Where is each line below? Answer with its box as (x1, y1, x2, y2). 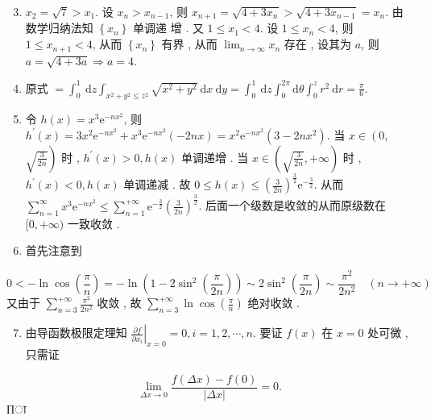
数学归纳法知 (25, 19, 93, 36)
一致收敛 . (67, 214, 120, 231)
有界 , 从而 (161, 35, 217, 52)
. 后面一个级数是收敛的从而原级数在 (198, 197, 386, 214)
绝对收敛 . (247, 294, 300, 311)
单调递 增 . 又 (133, 19, 204, 36)
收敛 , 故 (97, 294, 142, 311)
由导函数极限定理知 (25, 324, 127, 341)
